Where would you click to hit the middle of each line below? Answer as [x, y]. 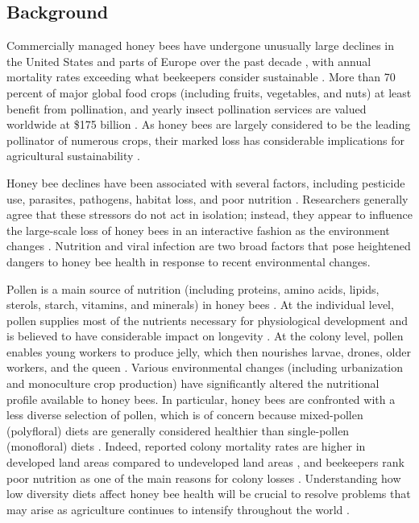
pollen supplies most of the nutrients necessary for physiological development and [207, 320]
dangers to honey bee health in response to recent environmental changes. [189, 261]
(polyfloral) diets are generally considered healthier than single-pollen [178, 430]
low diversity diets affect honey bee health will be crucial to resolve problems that [209, 494]
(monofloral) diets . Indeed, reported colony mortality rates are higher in [186, 446]
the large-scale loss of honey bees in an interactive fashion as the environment [198, 230]
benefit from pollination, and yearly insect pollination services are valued [187, 108]
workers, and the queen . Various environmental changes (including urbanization [205, 367]
